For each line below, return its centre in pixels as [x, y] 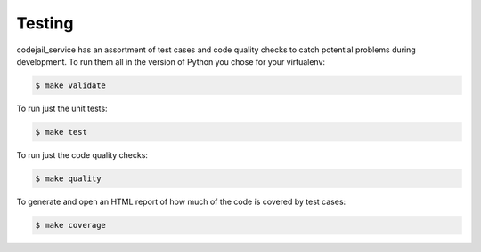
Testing [45, 23]
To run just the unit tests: [62, 108]
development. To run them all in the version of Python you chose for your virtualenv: [171, 61]
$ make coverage [71, 225]
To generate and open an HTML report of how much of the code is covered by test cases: [181, 201]
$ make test [61, 132]
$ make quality [68, 178]
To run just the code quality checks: [82, 154]
